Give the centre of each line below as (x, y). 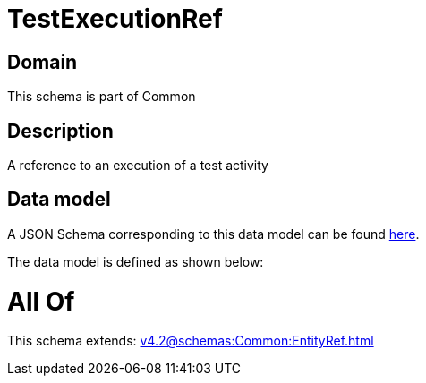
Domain (43, 62)
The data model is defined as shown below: (136, 261)
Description (60, 131)
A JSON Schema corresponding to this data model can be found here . (213, 234)
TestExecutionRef (115, 19)
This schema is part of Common (102, 97)
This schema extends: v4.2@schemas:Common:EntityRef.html (191, 341)
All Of (41, 301)
